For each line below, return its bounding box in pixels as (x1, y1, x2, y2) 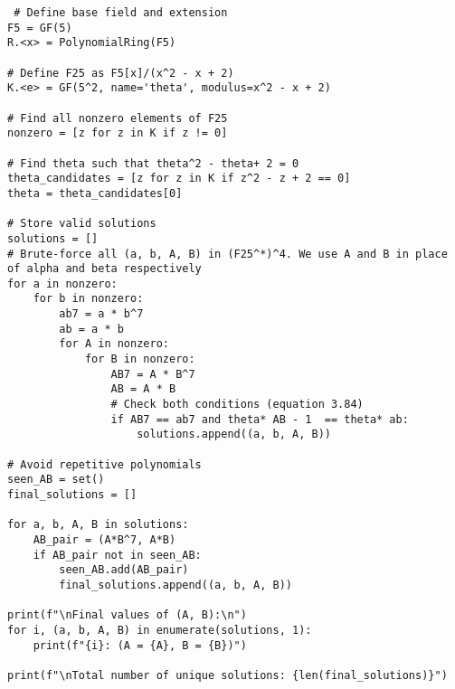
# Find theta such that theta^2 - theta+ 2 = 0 (7, 156, 299, 170)
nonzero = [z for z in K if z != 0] (7, 127, 228, 140)
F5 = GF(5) (7, 21, 72, 34)
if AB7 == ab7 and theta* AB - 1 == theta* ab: (110, 412, 409, 426)
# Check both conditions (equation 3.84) (110, 398, 364, 411)
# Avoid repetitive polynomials (7, 458, 202, 471)
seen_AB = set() (7, 473, 105, 486)
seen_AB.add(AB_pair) (59, 563, 189, 577)
